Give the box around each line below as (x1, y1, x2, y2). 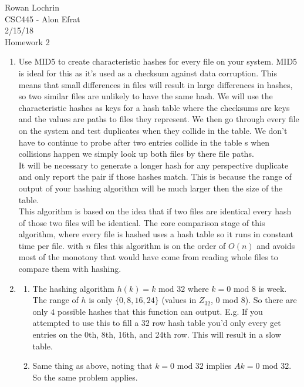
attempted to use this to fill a (32, 317, 139, 329)
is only (89, 294, 113, 306)
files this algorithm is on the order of (93, 239, 226, 251)
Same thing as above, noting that (32, 359, 153, 372)
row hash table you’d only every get (152, 317, 281, 329)
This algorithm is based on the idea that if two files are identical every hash (18, 205, 292, 217)
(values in (161, 294, 197, 306)
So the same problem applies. (32, 371, 138, 383)
